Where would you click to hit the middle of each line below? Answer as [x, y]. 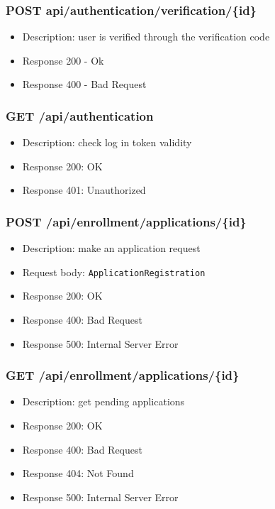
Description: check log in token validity [107, 142]
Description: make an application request [111, 248]
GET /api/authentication [80, 115]
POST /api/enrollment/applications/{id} [126, 221]
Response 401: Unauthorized [84, 190]
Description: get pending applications [103, 401]
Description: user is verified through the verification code [146, 37]
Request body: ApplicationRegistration [114, 272]
